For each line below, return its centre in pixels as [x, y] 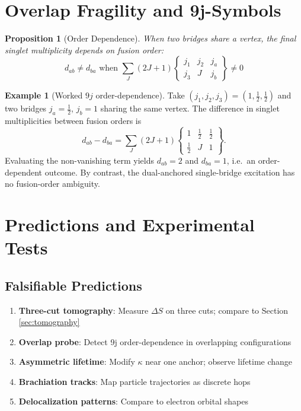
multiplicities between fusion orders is [73, 121]
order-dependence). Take [140, 95]
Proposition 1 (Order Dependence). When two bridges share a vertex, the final [150, 38]
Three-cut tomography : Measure [84, 310]
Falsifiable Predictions [73, 285]
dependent [24, 172]
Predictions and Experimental [130, 224]
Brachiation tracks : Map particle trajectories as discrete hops [135, 381]
